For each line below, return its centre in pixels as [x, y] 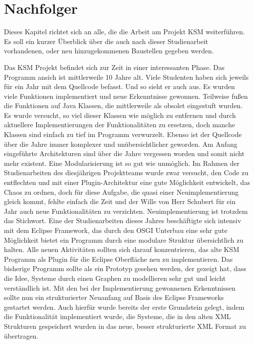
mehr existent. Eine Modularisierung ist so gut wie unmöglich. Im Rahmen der [122, 163]
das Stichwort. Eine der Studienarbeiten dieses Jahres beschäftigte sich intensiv [123, 220]
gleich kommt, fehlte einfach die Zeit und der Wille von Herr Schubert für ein [120, 201]
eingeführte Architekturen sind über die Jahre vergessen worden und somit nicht [124, 153]
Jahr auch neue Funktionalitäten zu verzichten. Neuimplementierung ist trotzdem [126, 211]
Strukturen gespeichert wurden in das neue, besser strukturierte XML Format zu [125, 326]
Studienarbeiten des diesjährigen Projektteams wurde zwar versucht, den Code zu [126, 172]
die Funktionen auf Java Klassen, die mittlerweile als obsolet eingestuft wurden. [123, 105]
